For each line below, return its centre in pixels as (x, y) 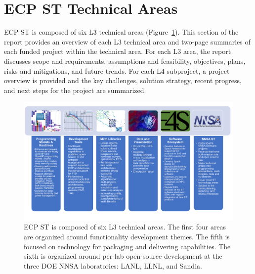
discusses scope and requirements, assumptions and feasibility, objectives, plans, (125, 61)
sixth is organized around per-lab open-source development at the (123, 256)
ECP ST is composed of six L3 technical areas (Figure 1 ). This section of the (121, 32)
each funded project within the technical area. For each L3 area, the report (118, 51)
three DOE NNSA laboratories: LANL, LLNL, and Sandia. (113, 265)
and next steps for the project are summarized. (75, 90)
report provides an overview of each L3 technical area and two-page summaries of (127, 41)
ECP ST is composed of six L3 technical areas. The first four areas (125, 227)
